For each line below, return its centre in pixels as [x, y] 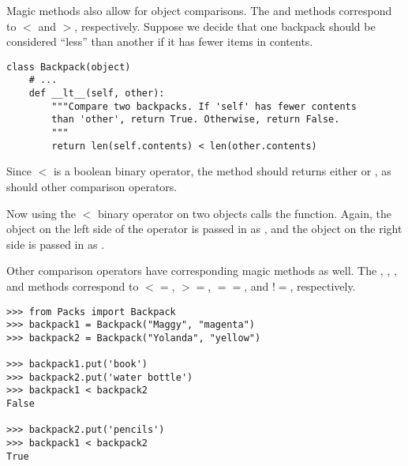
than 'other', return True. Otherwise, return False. [196, 120]
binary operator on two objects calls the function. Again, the [245, 213]
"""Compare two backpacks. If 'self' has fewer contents [204, 106]
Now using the [41, 213]
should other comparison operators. [92, 186]
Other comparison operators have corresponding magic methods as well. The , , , [202, 271]
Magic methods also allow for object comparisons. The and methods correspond [199, 10]
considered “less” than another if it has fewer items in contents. [160, 41]
